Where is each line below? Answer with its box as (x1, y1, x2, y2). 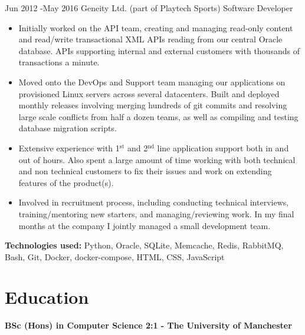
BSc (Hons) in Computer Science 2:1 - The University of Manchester (5, 319, 292, 331)
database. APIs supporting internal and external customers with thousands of (18, 44, 300, 57)
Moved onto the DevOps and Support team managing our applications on (18, 75, 286, 88)
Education (5, 285, 89, 309)
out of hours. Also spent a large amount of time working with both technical (18, 153, 296, 165)
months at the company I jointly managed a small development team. (18, 219, 271, 231)
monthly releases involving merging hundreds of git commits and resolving (18, 99, 287, 111)
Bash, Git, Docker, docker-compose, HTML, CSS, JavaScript (5, 250, 225, 263)
